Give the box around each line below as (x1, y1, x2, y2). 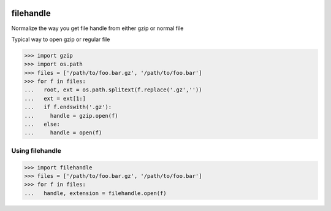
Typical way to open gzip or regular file (11, 36, 110, 43)
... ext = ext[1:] (24, 95, 86, 102)
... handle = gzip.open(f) (24, 112, 119, 119)
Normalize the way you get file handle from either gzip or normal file (11, 25, 184, 32)
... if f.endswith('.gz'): (24, 104, 112, 110)
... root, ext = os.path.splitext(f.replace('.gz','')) (24, 86, 202, 93)
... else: (24, 121, 61, 128)
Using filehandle (11, 146, 61, 155)
